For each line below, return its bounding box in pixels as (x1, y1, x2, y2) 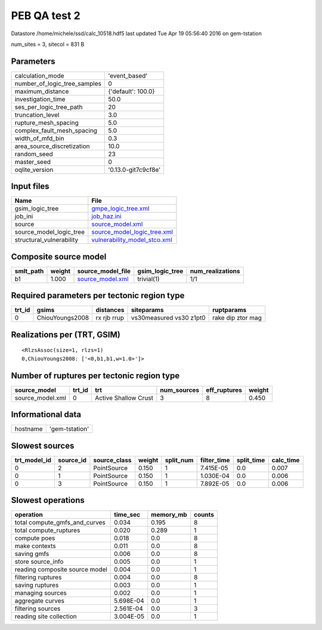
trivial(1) (137, 274, 160, 283)
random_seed (14, 150, 53, 158)
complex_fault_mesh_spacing (14, 126, 98, 134)
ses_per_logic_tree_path (14, 103, 83, 111)
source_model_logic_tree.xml (91, 228, 173, 236)
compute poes (14, 534, 55, 542)
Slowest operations (11, 495, 85, 505)
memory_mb (151, 511, 187, 519)
